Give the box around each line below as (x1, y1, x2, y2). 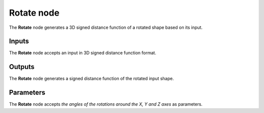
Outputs (9, 63, 35, 71)
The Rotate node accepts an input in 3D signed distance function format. (9, 50, 156, 56)
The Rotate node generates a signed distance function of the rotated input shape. (9, 76, 174, 82)
